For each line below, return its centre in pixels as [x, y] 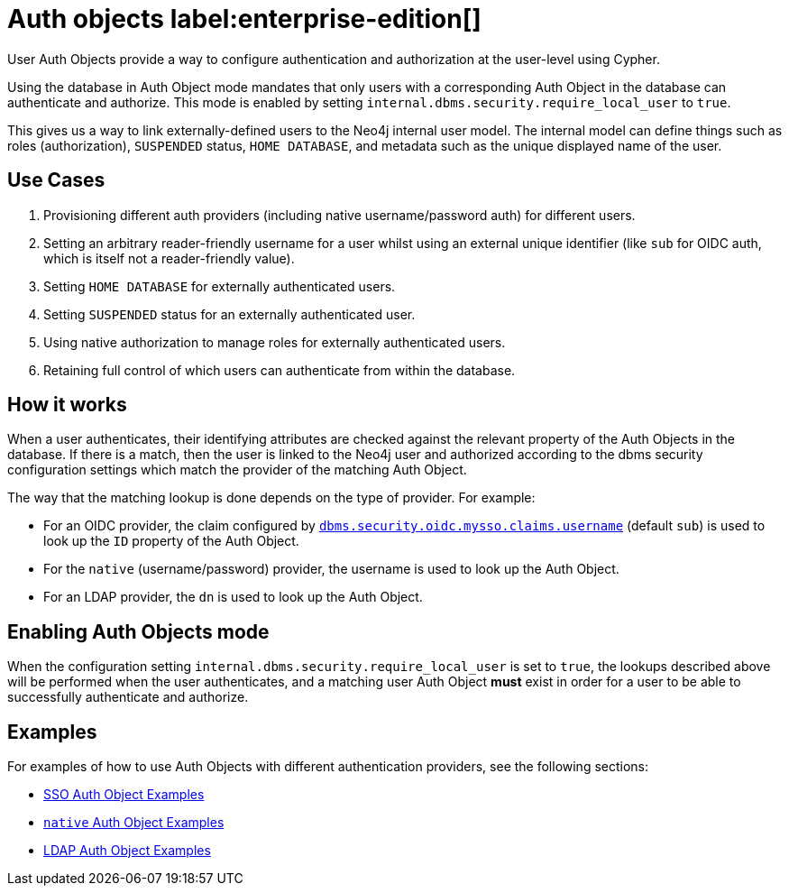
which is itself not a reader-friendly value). [169, 258]
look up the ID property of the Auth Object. [171, 541]
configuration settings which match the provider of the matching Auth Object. [237, 470]
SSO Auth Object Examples [124, 795]
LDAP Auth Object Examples [127, 851]
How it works [67, 405]
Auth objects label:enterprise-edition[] [244, 19]
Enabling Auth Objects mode [138, 631]
